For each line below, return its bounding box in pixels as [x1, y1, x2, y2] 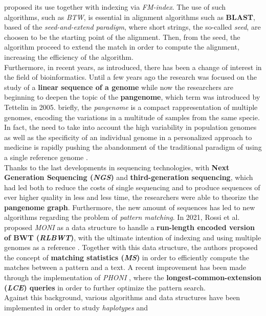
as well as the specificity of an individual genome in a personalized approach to [4, 131, 252, 142]
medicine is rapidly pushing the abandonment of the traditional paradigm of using [4, 142, 262, 152]
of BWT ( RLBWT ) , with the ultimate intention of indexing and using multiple [4, 232, 261, 242]
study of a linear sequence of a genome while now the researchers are [4, 81, 234, 92]
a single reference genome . [4, 151, 88, 162]
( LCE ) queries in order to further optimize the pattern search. [4, 282, 206, 292]
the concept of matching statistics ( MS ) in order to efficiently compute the [4, 252, 250, 262]
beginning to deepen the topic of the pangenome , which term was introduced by [4, 92, 260, 102]
